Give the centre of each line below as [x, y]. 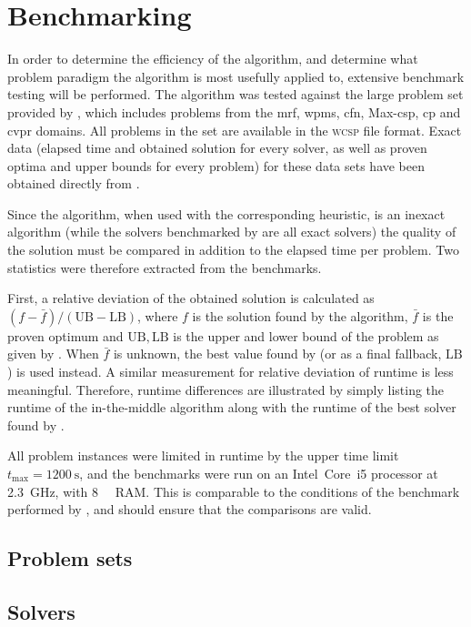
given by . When [53, 354]
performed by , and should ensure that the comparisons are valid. [190, 509]
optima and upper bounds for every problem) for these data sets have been [216, 165]
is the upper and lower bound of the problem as [306, 335]
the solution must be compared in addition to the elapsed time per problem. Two [233, 250]
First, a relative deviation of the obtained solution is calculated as [191, 298]
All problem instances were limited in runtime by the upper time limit [203, 455]
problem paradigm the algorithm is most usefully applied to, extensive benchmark [236, 76]
